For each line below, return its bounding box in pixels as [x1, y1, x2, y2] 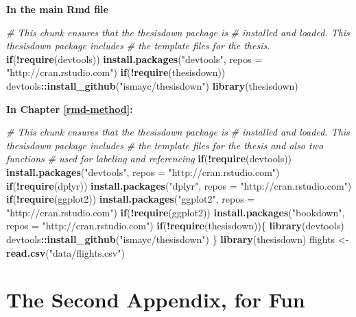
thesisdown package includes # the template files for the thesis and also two [6, 138, 324, 152]
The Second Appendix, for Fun [6, 286, 305, 314]
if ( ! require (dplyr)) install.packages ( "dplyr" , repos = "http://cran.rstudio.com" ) [6, 178, 352, 192]
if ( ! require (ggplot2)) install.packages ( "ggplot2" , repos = [6, 192, 255, 206]
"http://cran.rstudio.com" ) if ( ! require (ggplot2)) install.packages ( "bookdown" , [6, 205, 345, 219]
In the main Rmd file [6, 2, 108, 16]
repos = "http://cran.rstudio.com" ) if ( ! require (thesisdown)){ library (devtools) [6, 218, 344, 233]
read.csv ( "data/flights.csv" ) [6, 245, 125, 259]
